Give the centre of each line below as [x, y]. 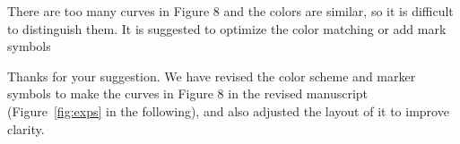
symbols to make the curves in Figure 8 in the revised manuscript [188, 93]
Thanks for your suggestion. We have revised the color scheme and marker [212, 76]
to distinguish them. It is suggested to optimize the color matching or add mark [227, 28]
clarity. [26, 128]
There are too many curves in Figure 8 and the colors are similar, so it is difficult [230, 11]
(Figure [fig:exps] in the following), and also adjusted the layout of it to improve [228, 110]
